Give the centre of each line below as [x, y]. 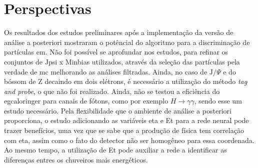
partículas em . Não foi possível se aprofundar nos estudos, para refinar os [116, 52]
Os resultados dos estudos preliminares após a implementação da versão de [119, 32]
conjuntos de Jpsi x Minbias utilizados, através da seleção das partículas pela [122, 61]
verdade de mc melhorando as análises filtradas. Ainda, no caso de [106, 71]
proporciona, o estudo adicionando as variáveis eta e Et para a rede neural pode [126, 120]
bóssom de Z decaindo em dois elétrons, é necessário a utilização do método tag [126, 81]
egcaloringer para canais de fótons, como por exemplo [86, 101]
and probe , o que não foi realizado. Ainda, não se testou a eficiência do [112, 91]
